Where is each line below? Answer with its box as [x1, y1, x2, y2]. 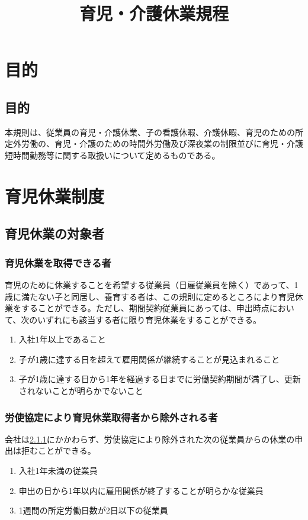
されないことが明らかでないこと [18, 385, 143, 397]
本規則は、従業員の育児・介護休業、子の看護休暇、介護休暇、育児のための [5, 125, 295, 138]
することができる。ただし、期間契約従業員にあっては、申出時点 [21, 302, 269, 314]
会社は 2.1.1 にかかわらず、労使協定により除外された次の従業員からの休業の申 [5, 432, 303, 445]
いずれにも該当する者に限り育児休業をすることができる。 [37, 313, 262, 325]
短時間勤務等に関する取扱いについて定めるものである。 [5, 148, 220, 161]
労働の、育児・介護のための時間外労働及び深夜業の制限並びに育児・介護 [21, 137, 303, 150]
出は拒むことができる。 [5, 444, 96, 457]
